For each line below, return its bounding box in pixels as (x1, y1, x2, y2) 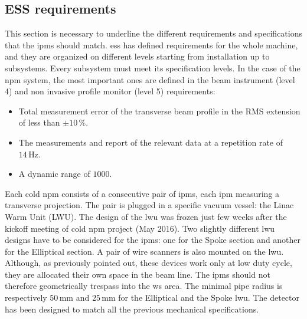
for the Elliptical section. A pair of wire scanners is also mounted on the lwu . (5, 245, 284, 257)
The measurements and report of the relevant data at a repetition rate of (18, 136, 283, 148)
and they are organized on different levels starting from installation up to (5, 50, 270, 63)
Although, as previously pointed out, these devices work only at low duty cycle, (5, 256, 292, 269)
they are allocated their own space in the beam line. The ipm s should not (5, 268, 270, 280)
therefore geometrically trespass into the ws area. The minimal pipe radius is (5, 279, 283, 292)
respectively (5, 291, 47, 304)
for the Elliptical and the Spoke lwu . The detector (118, 291, 299, 304)
